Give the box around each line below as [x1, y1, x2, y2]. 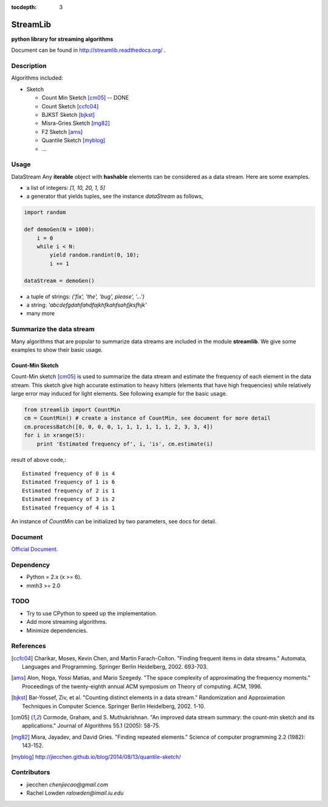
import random [24, 209, 66, 216]
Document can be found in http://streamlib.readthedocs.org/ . [11, 46, 166, 54]
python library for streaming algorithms [11, 35, 114, 43]
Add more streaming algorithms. [26, 618, 108, 626]
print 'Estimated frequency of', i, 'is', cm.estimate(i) [36, 440, 213, 447]
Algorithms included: [11, 74, 63, 82]
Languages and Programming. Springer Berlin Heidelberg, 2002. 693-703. [22, 663, 208, 671]
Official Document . [11, 545, 58, 553]
